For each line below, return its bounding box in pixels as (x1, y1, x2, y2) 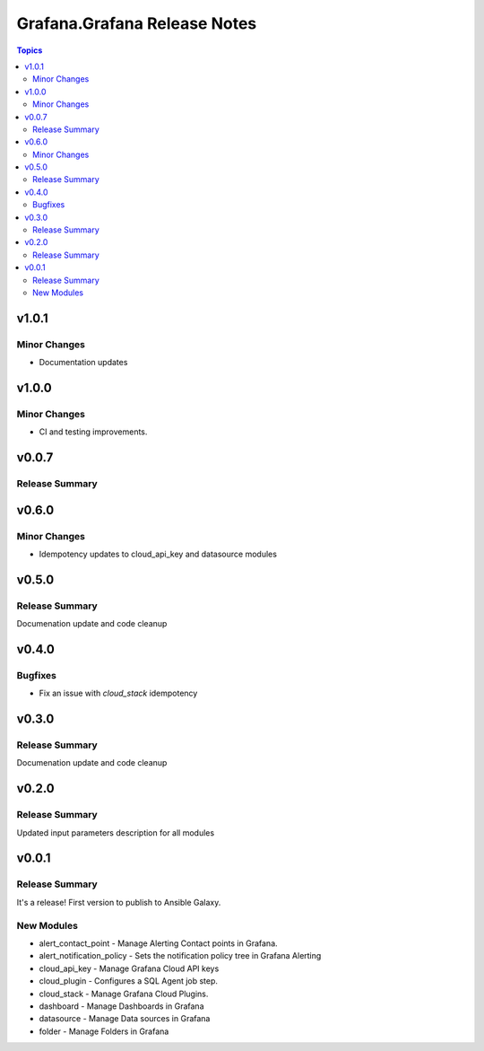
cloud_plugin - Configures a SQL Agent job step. (39, 976, 219, 986)
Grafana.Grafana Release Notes (16, 13, 257, 33)
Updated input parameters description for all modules (16, 827, 215, 838)
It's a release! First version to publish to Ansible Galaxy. (16, 897, 221, 907)
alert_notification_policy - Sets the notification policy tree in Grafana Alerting (39, 950, 322, 961)
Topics (16, 45, 43, 56)
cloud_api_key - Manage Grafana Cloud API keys (39, 963, 220, 974)
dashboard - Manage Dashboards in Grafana (39, 1001, 204, 1012)
